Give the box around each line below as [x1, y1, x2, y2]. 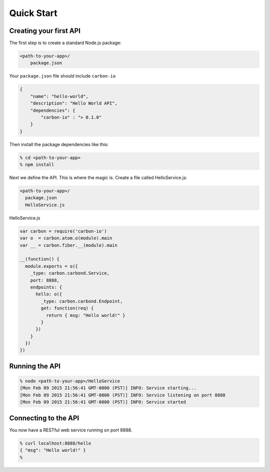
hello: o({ [35, 291, 62, 297]
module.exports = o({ [25, 263, 78, 269]
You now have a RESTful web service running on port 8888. [9, 427, 132, 433]
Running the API [9, 362, 61, 370]
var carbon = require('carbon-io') [19, 228, 107, 234]
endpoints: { [30, 284, 62, 290]
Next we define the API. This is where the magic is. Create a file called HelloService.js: [9, 175, 187, 181]
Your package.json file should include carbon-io [9, 73, 116, 79]
